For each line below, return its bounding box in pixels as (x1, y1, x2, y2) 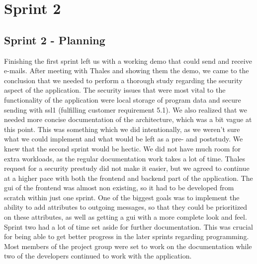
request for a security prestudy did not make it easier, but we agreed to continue (4, 163, 250, 173)
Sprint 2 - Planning (4, 32, 105, 47)
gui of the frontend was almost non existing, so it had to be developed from (4, 182, 234, 193)
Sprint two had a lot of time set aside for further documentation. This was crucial (4, 221, 254, 232)
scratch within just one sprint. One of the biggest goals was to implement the (4, 192, 240, 202)
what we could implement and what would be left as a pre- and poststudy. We (4, 133, 243, 144)
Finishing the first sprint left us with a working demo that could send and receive (4, 55, 252, 66)
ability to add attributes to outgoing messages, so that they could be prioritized (4, 202, 247, 212)
